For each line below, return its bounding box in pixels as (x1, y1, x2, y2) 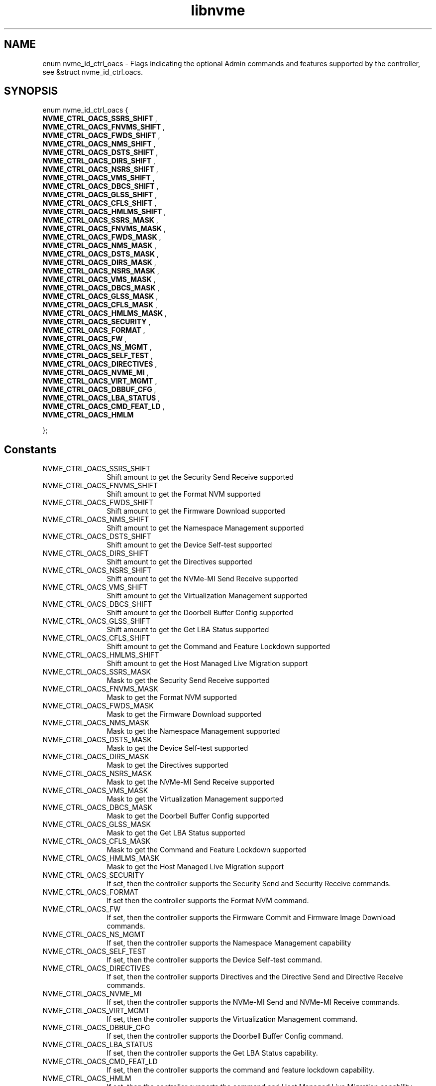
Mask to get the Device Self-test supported (107, 744, 248, 753)
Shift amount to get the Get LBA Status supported (107, 625, 269, 634)
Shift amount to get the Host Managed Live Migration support (107, 659, 308, 668)
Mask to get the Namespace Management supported (107, 727, 280, 736)
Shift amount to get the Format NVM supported (107, 490, 261, 499)
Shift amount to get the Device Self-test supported (107, 541, 272, 549)
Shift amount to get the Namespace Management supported (107, 524, 304, 533)
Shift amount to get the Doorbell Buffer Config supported (107, 608, 293, 617)
